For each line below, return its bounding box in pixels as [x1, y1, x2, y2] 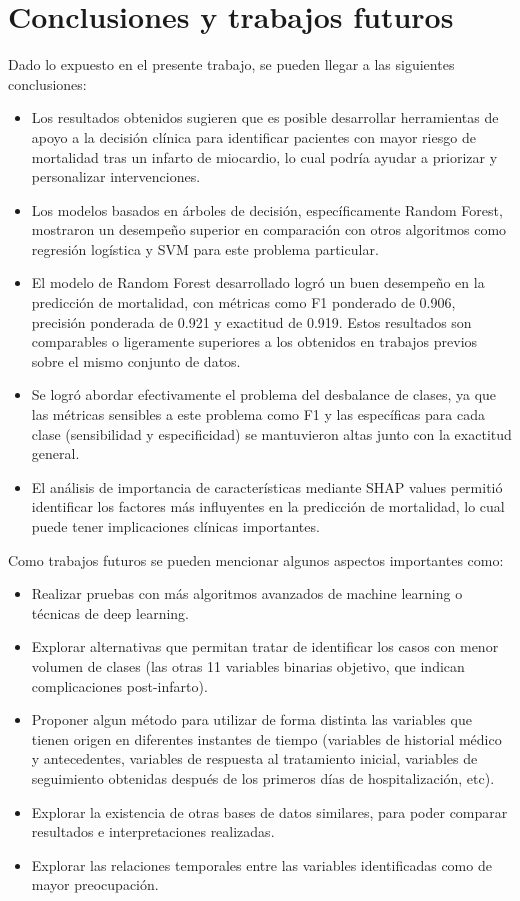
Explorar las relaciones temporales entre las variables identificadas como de [31, 854, 492, 875]
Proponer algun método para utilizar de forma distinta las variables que [31, 709, 472, 730]
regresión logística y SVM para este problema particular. [31, 238, 379, 259]
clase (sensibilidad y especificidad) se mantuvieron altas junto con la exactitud [31, 423, 512, 444]
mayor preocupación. [31, 874, 159, 895]
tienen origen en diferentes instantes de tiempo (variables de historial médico [31, 728, 502, 749]
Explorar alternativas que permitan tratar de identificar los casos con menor [31, 636, 499, 657]
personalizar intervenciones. [31, 166, 201, 187]
